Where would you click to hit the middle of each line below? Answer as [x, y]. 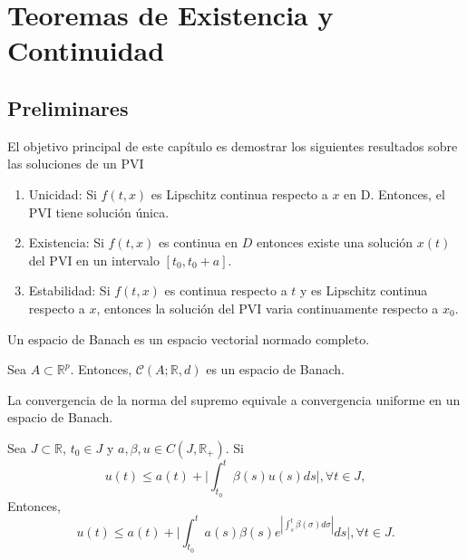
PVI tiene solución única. [99, 212]
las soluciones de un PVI [76, 164]
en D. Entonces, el [394, 193]
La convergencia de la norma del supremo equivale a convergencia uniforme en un [234, 399]
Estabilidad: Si [69, 290]
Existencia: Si [66, 242]
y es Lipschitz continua [364, 290]
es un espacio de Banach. [275, 369]
